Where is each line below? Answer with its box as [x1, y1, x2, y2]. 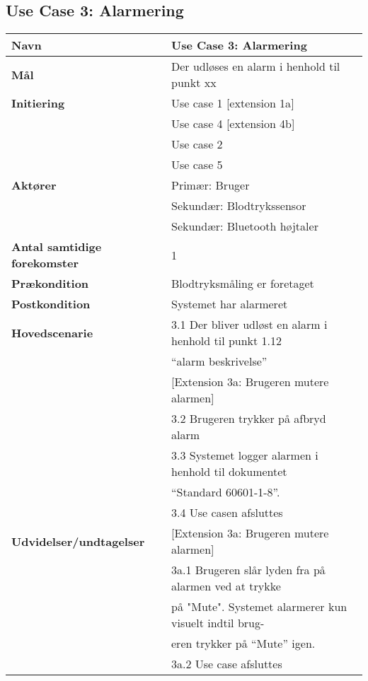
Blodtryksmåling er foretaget [171, 275, 314, 292]
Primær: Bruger [171, 177, 250, 194]
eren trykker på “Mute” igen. [171, 635, 316, 652]
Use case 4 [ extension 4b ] [171, 115, 295, 132]
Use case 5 [171, 156, 223, 173]
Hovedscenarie [11, 324, 93, 341]
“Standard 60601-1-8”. [171, 484, 280, 501]
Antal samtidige [11, 238, 102, 255]
